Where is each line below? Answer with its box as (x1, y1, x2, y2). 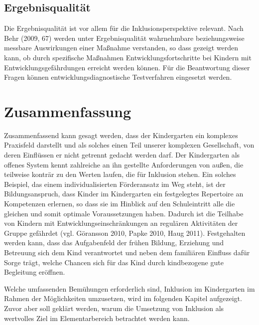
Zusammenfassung (4, 101, 131, 121)
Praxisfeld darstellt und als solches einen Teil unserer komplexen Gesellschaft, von (4, 140, 255, 150)
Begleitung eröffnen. (4, 267, 65, 277)
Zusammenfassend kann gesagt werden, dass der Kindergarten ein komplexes (4, 130, 238, 140)
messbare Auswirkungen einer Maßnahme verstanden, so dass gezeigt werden (4, 42, 239, 53)
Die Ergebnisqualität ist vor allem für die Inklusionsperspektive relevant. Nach (4, 23, 244, 33)
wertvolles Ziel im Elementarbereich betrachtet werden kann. (4, 313, 190, 323)
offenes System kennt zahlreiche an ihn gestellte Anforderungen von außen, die (4, 159, 244, 169)
